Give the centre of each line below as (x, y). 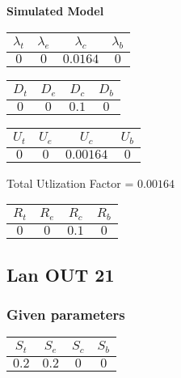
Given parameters (66, 314)
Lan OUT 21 (61, 274)
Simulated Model (55, 11)
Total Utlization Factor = (70, 183)
